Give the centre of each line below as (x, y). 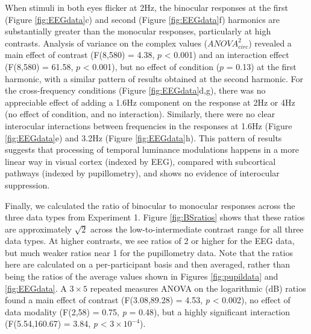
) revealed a (270, 43)
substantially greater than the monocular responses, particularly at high (138, 31)
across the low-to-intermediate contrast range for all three (197, 229)
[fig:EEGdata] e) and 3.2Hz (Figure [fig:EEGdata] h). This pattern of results (143, 137)
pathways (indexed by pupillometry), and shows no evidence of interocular (142, 173)
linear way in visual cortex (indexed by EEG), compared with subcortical (140, 161)
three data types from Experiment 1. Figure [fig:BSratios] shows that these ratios (155, 217)
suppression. (27, 185)
